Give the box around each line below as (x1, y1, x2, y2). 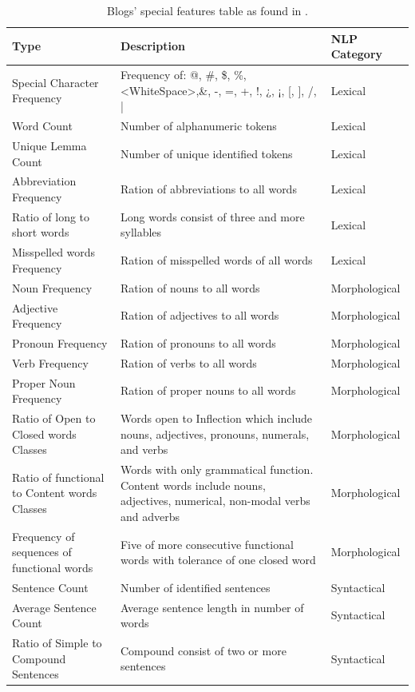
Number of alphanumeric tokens (120, 117, 277, 134)
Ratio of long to (12, 208, 90, 225)
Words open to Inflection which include (120, 410, 313, 427)
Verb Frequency (12, 354, 89, 371)
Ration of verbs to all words (120, 354, 257, 371)
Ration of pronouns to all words (120, 334, 276, 351)
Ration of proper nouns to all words (120, 382, 296, 399)
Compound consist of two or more (120, 642, 287, 658)
